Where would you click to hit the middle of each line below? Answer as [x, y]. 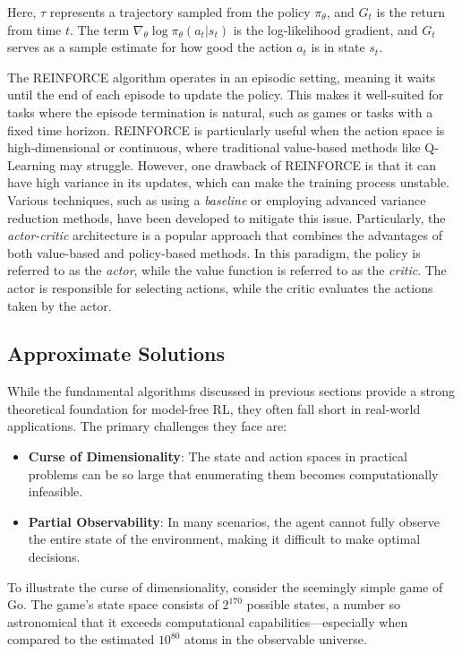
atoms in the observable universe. [276, 639]
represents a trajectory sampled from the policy [180, 12]
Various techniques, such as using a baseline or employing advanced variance [217, 199]
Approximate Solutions [116, 353]
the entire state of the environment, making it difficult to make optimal [224, 539]
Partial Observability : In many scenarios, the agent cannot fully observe [234, 521]
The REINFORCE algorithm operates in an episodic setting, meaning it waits [222, 77]
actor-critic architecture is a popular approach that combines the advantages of [225, 235]
